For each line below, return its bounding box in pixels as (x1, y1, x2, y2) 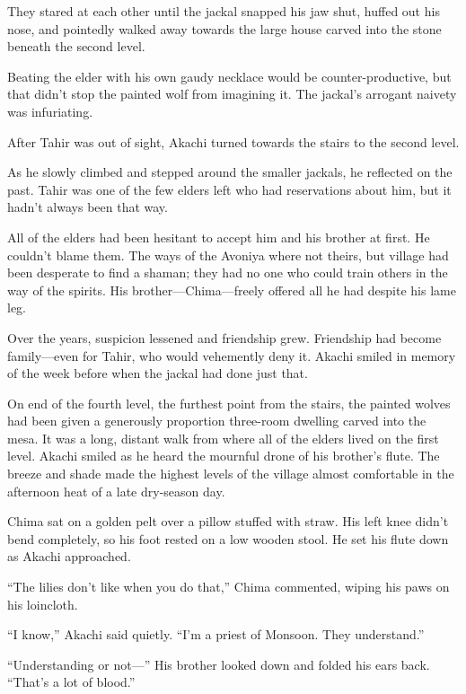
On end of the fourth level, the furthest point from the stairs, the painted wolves (7, 393, 451, 412)
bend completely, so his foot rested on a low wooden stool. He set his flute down (7, 529, 449, 548)
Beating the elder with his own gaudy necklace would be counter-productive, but (7, 66, 452, 85)
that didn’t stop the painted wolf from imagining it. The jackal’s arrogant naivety (7, 84, 457, 103)
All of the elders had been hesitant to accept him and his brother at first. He (7, 227, 430, 246)
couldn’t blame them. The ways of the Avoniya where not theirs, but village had (7, 245, 449, 264)
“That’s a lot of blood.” (7, 672, 136, 691)
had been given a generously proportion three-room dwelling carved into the (7, 411, 426, 430)
